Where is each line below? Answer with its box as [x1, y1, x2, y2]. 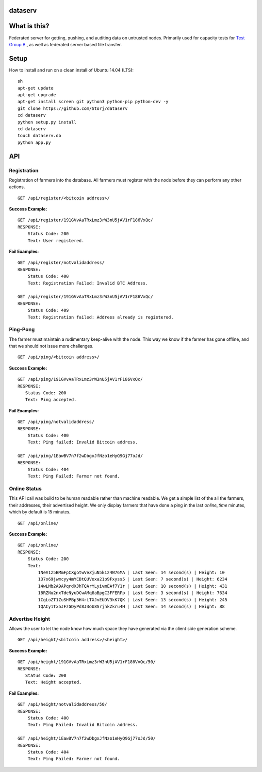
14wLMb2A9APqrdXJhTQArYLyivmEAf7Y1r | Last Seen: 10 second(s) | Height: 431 [38, 583, 228, 589]
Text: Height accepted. [25, 680, 82, 685]
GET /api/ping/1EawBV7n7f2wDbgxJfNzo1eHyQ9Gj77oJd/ [17, 453, 143, 459]
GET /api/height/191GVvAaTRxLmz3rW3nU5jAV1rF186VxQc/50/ [17, 659, 156, 665]
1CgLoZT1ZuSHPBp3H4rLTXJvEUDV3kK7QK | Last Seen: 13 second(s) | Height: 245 [38, 597, 228, 602]
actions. [9, 184, 25, 190]
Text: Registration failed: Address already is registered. [27, 314, 174, 320]
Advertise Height [9, 615, 50, 622]
